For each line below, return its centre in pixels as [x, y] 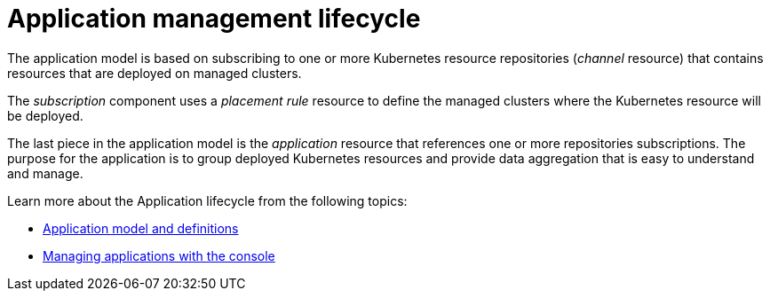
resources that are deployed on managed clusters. [155, 73]
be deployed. [45, 115]
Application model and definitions [141, 228]
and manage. [45, 173]
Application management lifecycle [214, 19]
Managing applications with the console [159, 255]
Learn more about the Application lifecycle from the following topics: [207, 200]
